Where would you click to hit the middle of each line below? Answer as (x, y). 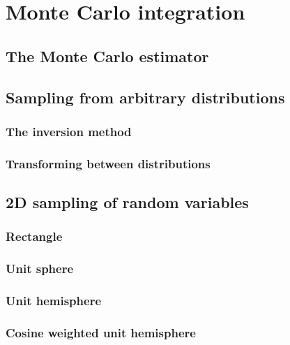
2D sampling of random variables (127, 202)
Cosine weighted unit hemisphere (101, 332)
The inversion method (69, 131)
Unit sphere (40, 269)
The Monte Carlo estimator (107, 56)
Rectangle (34, 236)
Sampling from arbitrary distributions (145, 97)
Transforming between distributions (108, 163)
